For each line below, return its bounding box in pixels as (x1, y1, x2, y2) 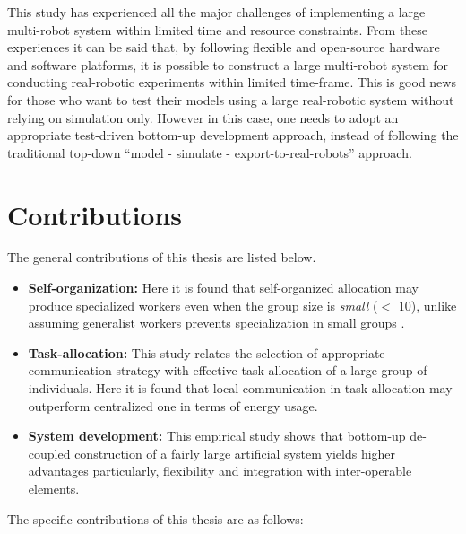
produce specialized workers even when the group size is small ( (28, 295, 378, 314)
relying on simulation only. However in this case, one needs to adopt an (7, 108, 399, 127)
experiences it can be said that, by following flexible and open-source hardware (7, 38, 440, 57)
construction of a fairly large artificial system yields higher (74, 443, 396, 462)
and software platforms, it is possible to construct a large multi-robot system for (7, 55, 449, 74)
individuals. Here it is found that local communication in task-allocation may (28, 379, 453, 398)
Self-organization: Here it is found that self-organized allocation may (28, 278, 419, 297)
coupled (28, 443, 71, 462)
